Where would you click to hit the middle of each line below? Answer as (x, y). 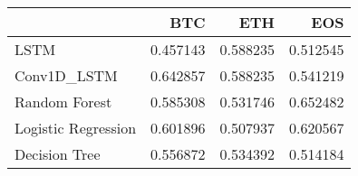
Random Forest (63, 102)
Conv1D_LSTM (66, 75)
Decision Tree (58, 154)
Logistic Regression (76, 128)
